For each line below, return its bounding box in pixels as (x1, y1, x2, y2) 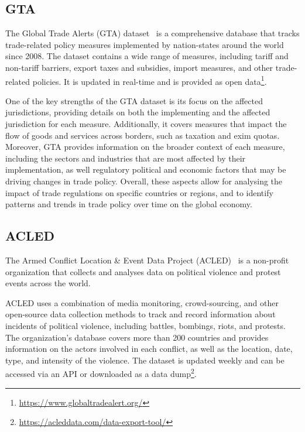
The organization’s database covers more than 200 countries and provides (5, 331, 269, 343)
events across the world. (5, 277, 91, 289)
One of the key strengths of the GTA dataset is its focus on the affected (5, 94, 263, 107)
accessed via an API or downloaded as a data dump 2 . (5, 366, 197, 379)
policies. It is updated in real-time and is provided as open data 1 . (32, 73, 267, 87)
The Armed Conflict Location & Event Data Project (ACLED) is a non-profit (5, 253, 289, 266)
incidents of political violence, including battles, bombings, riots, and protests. (5, 319, 286, 331)
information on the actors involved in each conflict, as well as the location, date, (5, 342, 293, 355)
